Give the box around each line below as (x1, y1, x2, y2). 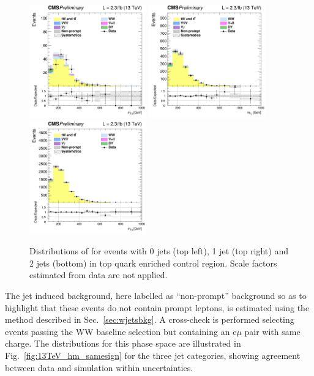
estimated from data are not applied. (29, 268, 168, 281)
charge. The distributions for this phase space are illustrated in (5, 337, 241, 350)
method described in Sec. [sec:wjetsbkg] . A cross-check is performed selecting (5, 313, 294, 326)
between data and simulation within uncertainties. (5, 361, 193, 374)
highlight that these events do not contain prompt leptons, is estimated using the (5, 301, 310, 314)
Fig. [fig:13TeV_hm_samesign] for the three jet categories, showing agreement (5, 349, 301, 361)
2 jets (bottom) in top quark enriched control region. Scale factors (29, 256, 277, 269)
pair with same (244, 325, 301, 337)
